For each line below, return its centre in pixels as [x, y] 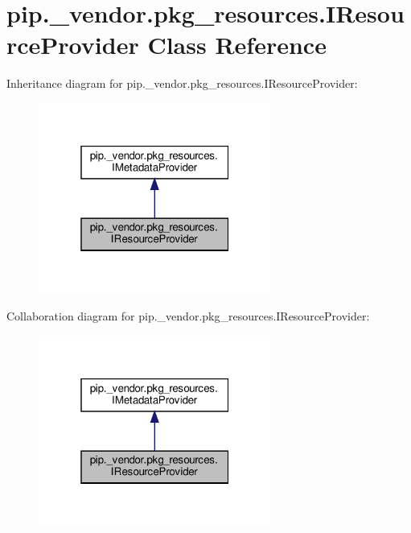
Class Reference [237, 45]
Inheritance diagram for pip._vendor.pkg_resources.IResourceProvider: [182, 83]
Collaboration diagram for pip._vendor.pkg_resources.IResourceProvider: [188, 316]
